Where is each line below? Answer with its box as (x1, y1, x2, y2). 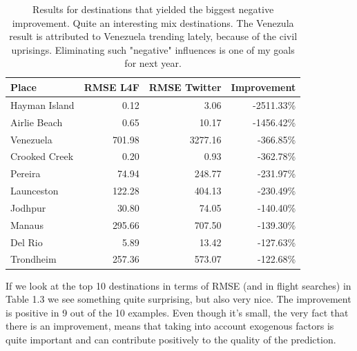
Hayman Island (10, 97, 75, 112)
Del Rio (10, 234, 43, 249)
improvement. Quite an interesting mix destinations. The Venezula (12, 15, 294, 30)
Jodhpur (10, 200, 46, 214)
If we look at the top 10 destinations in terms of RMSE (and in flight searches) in (6, 278, 351, 292)
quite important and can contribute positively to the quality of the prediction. (6, 332, 336, 346)
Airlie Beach (10, 114, 63, 129)
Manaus (10, 217, 44, 232)
